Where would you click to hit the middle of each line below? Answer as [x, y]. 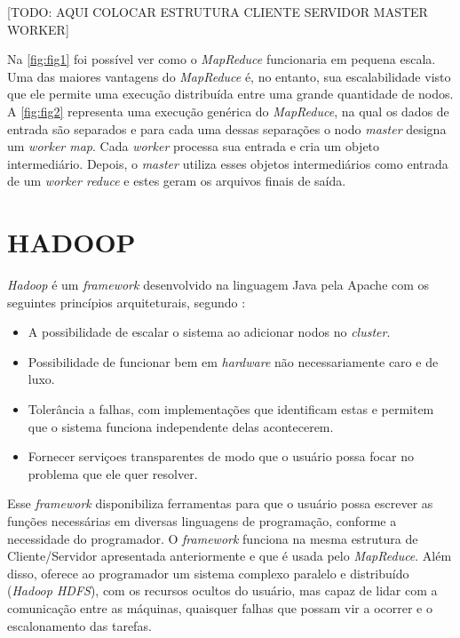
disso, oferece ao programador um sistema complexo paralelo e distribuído [208, 573]
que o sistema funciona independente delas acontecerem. [181, 426]
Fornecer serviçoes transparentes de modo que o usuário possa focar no [221, 456]
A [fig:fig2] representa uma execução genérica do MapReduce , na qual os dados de [228, 111]
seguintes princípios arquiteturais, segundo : [127, 302]
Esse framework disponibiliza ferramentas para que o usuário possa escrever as [220, 503]
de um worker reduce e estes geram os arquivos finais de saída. [177, 181]
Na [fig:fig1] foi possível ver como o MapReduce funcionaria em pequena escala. [222, 59]
